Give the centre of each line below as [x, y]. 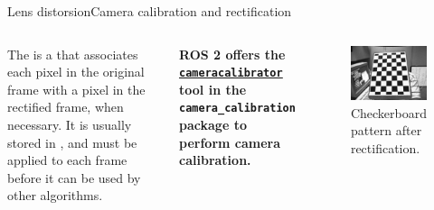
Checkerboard [388, 112]
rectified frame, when [66, 107]
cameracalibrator [231, 73]
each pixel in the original [76, 72]
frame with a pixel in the [76, 89]
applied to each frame [67, 160]
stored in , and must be [72, 142]
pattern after [386, 130]
